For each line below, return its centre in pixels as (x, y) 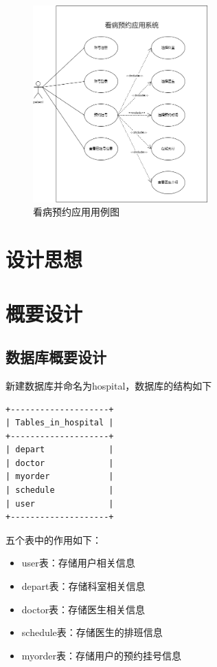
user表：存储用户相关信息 (78, 563)
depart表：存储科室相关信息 (83, 586)
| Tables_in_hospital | (60, 423)
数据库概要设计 (56, 357)
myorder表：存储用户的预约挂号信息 (102, 655)
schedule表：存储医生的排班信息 (92, 632)
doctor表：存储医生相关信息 (83, 609)
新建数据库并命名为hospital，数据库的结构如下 (109, 385)
